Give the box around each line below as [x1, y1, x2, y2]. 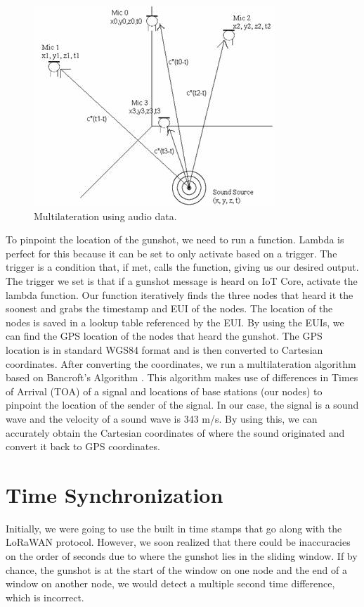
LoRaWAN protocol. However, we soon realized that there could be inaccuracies [6, 535, 351, 549]
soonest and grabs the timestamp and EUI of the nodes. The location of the [6, 301, 333, 316]
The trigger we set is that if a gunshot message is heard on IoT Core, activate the [6, 273, 358, 288]
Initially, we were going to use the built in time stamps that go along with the [6, 520, 342, 535]
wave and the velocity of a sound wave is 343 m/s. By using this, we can [6, 411, 318, 426]
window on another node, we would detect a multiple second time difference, [6, 576, 335, 591]
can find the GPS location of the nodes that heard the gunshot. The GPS [6, 328, 323, 343]
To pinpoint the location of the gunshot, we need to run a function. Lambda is [6, 232, 344, 247]
